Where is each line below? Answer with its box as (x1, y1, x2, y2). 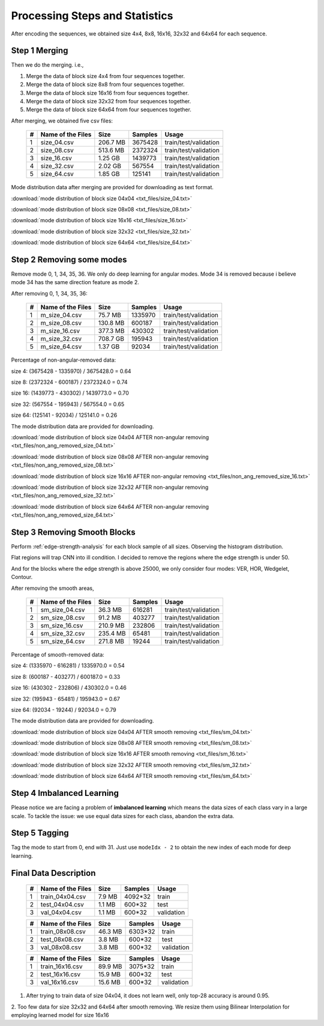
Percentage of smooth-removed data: (11, 651, 104, 658)
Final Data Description (11, 868, 96, 878)
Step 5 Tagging (11, 828, 69, 838)
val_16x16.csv (40, 978, 79, 986)
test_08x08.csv (40, 935, 84, 944)
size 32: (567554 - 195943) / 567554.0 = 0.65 (11, 400, 125, 408)
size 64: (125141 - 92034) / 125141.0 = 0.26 (11, 411, 118, 419)
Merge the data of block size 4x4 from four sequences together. (26, 72, 185, 79)
